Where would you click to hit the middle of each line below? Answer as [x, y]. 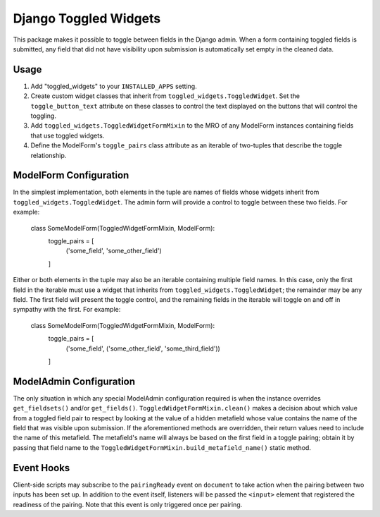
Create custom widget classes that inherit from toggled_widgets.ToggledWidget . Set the [165, 96]
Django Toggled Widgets [87, 18]
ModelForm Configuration [71, 175]
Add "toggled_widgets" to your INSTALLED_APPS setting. [114, 86]
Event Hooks [42, 468]
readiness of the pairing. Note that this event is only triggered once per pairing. [128, 504]
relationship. [49, 155]
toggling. [43, 116]
